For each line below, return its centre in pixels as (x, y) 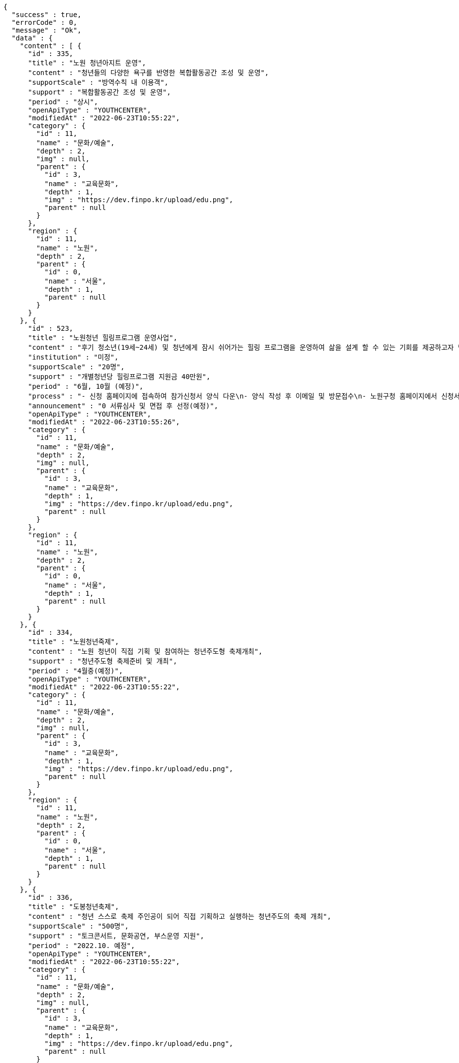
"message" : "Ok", (46, 30)
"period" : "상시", (63, 102)
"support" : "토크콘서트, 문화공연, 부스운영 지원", (116, 936)
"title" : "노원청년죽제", (73, 642)
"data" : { (32, 38)
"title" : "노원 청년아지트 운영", (87, 63)
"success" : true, (46, 15)
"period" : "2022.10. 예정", (82, 946)
